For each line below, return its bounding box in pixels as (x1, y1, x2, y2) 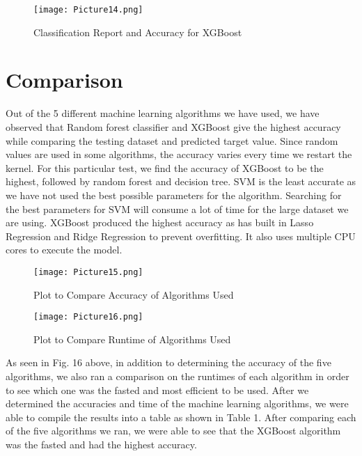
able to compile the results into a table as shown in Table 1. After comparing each (6, 409, 356, 424)
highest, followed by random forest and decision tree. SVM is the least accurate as (6, 174, 356, 189)
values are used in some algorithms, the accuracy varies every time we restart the (6, 147, 352, 162)
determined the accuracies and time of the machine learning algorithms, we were (6, 396, 349, 411)
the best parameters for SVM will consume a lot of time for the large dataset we (6, 201, 349, 216)
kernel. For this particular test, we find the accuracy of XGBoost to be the (6, 160, 324, 175)
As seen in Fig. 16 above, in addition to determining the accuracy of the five (6, 355, 331, 370)
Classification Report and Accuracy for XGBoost (33, 24, 242, 39)
